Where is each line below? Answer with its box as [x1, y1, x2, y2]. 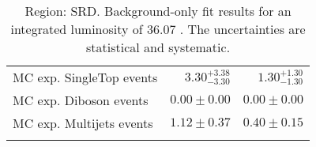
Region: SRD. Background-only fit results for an [24, 2, 292, 20]
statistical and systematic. [85, 38, 231, 56]
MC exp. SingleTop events [13, 68, 158, 86]
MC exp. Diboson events [13, 91, 149, 109]
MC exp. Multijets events [13, 114, 153, 132]
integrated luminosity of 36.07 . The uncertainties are [10, 20, 306, 38]
